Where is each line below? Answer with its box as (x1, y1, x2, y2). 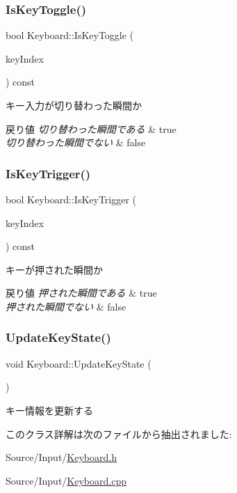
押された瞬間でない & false (6, 299, 126, 313)
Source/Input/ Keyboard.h (6, 450, 117, 464)
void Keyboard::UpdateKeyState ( (6, 356, 152, 370)
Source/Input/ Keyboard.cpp (6, 473, 126, 487)
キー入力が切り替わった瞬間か (6, 98, 142, 112)
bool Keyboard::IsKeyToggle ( (6, 28, 134, 42)
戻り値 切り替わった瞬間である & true (6, 121, 177, 136)
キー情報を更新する (6, 402, 93, 417)
